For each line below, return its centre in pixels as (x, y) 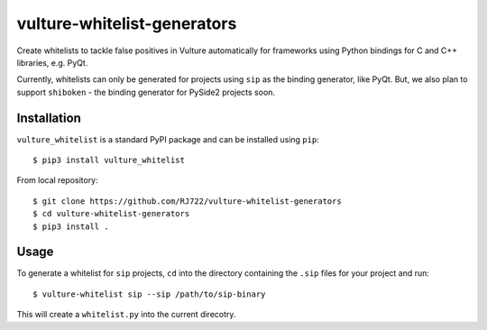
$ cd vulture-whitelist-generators (111, 214)
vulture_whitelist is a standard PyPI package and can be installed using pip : (168, 139)
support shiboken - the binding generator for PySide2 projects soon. (146, 92)
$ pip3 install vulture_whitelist (109, 160)
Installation (49, 118)
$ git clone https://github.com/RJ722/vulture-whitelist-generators (187, 201)
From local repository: (57, 180)
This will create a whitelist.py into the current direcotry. (126, 315)
